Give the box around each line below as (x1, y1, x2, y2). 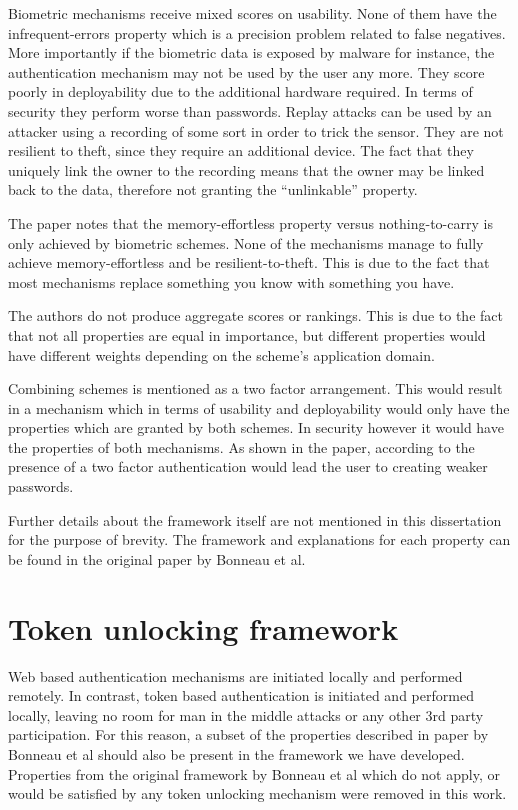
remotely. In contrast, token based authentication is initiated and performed (8, 685, 474, 706)
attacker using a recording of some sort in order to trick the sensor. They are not (8, 120, 504, 141)
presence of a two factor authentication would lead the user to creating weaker (8, 456, 488, 477)
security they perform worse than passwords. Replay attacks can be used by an (8, 100, 492, 121)
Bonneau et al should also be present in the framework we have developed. (8, 743, 465, 764)
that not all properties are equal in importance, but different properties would (8, 324, 486, 345)
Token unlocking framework (8, 607, 399, 648)
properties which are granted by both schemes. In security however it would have (8, 417, 504, 438)
